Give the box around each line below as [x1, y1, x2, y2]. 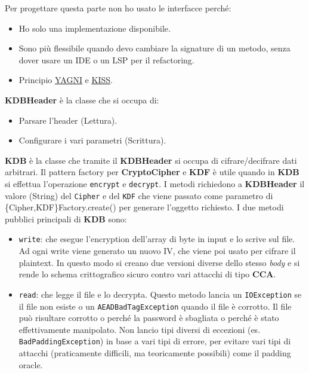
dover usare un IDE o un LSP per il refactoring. [18, 53, 194, 66]
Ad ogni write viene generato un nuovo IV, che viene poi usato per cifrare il [18, 244, 296, 257]
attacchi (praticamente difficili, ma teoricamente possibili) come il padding [18, 347, 291, 359]
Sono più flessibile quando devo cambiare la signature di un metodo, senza [18, 42, 291, 54]
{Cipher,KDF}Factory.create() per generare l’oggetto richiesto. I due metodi [5, 201, 284, 213]
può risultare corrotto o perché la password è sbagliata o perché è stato [18, 311, 279, 324]
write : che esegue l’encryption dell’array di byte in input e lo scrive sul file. [18, 233, 295, 245]
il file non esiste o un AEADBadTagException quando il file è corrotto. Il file [18, 299, 292, 312]
